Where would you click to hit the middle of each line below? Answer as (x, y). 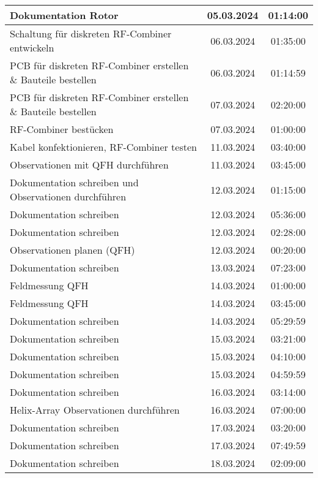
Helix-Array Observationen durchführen (95, 410)
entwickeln (32, 47)
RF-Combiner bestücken (62, 129)
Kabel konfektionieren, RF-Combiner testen (103, 147)
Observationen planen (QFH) (72, 250)
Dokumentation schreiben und (74, 182)
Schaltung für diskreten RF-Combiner (91, 33)
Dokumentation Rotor (64, 15)
